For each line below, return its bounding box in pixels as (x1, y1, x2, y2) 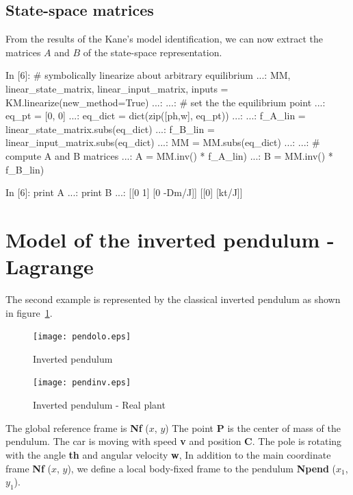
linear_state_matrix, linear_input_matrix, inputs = (5, 81, 228, 95)
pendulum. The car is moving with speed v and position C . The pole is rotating (5, 434, 342, 448)
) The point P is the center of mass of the (165, 420, 341, 435)
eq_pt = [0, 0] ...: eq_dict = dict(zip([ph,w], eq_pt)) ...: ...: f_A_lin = (5, 108, 306, 123)
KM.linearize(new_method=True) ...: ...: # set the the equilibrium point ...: (5, 95, 326, 109)
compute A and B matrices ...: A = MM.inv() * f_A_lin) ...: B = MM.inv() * (5, 148, 333, 162)
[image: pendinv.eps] (33, 378, 131, 388)
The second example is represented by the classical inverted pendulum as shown (5, 292, 341, 306)
